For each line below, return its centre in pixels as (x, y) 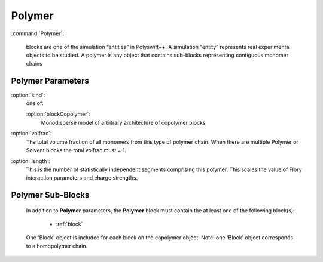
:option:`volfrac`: (31, 134)
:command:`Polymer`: (38, 33)
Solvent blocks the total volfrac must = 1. (76, 150)
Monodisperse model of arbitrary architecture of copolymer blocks (123, 122)
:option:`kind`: (28, 95)
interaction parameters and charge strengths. (82, 178)
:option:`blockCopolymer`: (58, 114)
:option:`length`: (31, 161)
